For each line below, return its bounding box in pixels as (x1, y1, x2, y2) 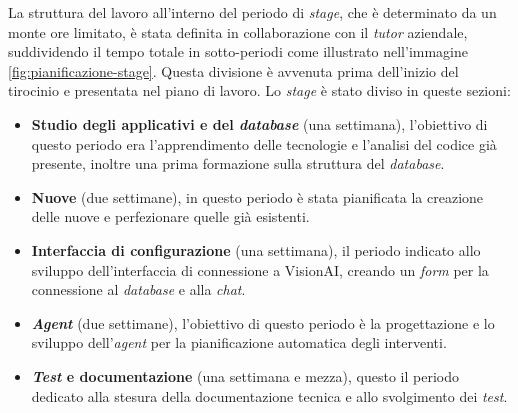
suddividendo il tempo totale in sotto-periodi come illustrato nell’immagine (8, 41, 469, 62)
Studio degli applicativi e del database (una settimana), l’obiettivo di (31, 113, 488, 134)
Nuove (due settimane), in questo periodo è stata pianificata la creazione (31, 186, 484, 207)
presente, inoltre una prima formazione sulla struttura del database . (31, 153, 445, 174)
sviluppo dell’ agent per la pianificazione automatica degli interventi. (31, 332, 447, 353)
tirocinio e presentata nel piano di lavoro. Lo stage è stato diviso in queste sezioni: (8, 80, 511, 101)
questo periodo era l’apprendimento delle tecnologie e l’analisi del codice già (31, 133, 497, 154)
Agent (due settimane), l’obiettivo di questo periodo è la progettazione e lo (31, 312, 495, 333)
